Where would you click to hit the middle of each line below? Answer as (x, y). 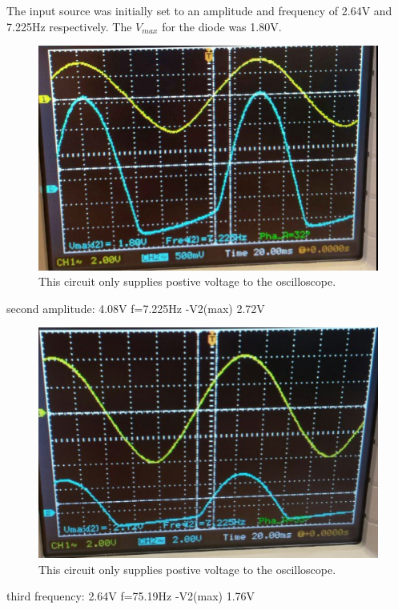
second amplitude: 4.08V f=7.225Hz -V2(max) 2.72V (136, 308)
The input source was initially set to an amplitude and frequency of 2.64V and (199, 10)
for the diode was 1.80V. (222, 26)
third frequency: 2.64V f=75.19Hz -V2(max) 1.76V (131, 596)
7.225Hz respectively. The (69, 26)
